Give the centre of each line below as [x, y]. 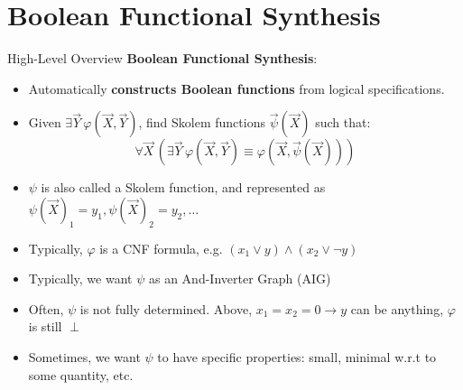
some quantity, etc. [81, 374]
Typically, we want [80, 279]
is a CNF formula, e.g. [161, 248]
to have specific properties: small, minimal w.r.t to [297, 357]
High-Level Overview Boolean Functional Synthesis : [162, 58]
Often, [46, 308]
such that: [343, 122]
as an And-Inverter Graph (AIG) [240, 279]
